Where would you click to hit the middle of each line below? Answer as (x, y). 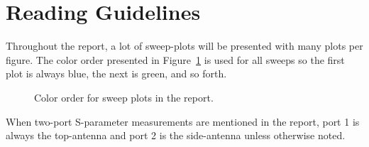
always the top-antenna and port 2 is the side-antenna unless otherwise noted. (176, 135)
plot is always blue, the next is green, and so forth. (116, 73)
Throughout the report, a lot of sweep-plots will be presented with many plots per (184, 46)
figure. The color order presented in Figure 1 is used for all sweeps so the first (175, 59)
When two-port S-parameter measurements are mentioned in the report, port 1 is (183, 121)
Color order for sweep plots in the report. (124, 97)
